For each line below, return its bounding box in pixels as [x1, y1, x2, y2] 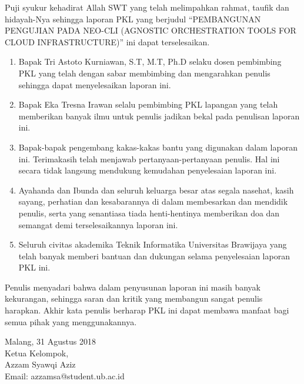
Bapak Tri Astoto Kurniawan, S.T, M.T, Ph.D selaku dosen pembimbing [18, 55, 282, 68]
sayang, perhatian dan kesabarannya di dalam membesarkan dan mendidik [18, 195, 288, 208]
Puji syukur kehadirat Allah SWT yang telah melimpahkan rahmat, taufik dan [5, 1, 289, 13]
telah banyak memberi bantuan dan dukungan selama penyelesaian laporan [18, 249, 290, 262]
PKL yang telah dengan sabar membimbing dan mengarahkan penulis [18, 66, 270, 79]
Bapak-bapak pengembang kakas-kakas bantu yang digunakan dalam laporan [18, 141, 298, 153]
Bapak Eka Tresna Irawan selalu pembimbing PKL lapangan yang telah [18, 98, 278, 111]
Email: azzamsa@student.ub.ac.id [5, 370, 125, 382]
